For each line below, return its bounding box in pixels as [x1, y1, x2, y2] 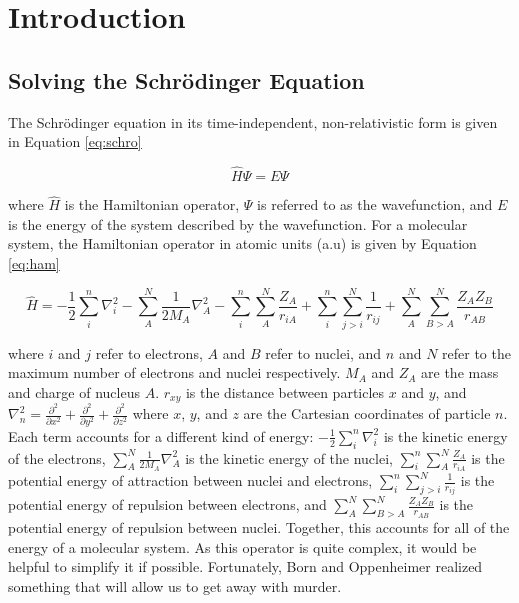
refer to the [442, 342, 511, 363]
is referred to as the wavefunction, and [257, 194, 493, 215]
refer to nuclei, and [265, 342, 382, 363]
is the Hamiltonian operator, [64, 194, 240, 215]
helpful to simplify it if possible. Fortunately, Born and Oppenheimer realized [8, 556, 483, 577]
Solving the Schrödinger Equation [8, 64, 365, 95]
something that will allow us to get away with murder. [8, 576, 342, 597]
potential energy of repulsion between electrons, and [8, 494, 327, 515]
